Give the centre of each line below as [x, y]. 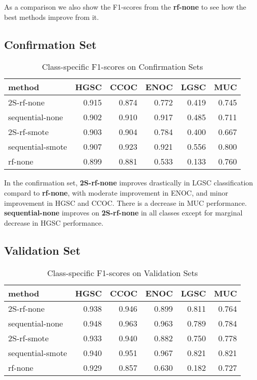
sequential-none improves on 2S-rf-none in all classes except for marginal [123, 213]
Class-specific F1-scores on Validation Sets [122, 273]
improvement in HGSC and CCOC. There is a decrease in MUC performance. [125, 202]
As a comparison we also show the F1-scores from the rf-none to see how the [125, 7]
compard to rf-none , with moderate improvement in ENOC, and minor [116, 192]
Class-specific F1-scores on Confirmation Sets [122, 67]
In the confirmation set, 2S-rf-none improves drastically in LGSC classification [129, 183]
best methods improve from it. [52, 17]
